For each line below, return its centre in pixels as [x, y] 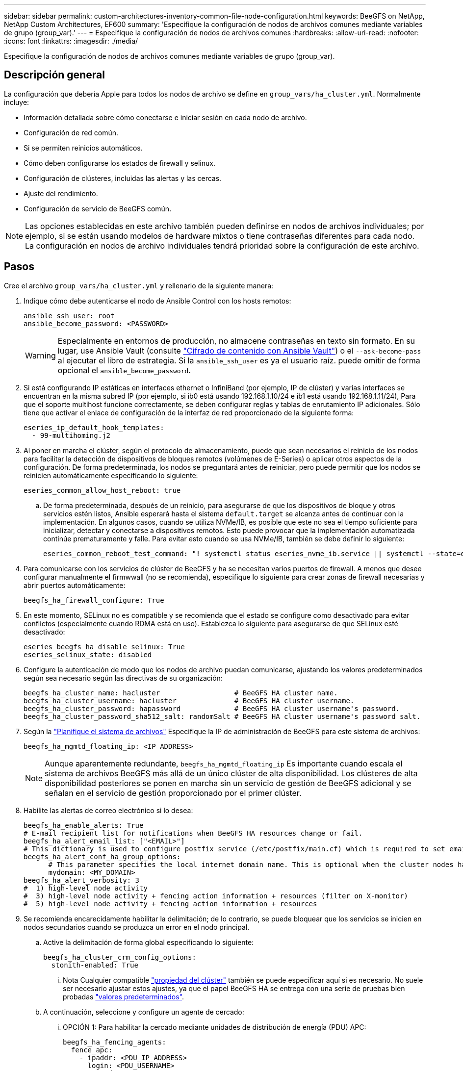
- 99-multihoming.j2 [71, 435]
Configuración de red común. [71, 132]
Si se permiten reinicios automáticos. [83, 148]
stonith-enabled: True [95, 965]
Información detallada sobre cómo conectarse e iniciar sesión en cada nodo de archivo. [165, 117]
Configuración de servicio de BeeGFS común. [98, 208]
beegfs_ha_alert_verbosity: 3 [82, 880]
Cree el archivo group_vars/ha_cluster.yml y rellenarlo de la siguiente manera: [139, 285]
